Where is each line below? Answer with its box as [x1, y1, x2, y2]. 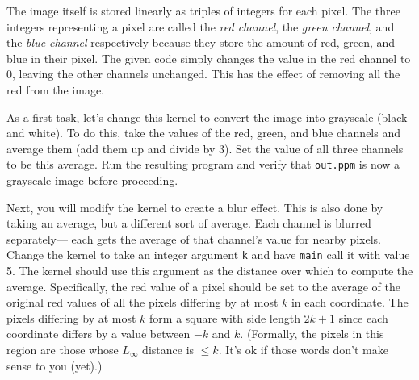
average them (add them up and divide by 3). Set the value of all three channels [6, 140, 404, 157]
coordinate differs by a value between [6, 325, 191, 342]
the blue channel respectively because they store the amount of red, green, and [6, 34, 396, 51]
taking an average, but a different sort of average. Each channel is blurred [6, 215, 371, 232]
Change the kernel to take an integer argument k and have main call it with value [6, 246, 410, 263]
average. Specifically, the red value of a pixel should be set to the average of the [6, 278, 400, 294]
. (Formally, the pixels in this [240, 325, 384, 342]
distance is [142, 341, 195, 357]
